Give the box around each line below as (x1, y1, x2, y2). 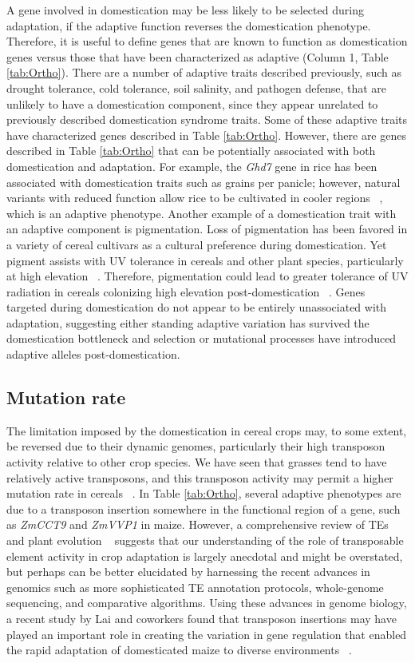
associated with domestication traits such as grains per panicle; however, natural (6, 173, 401, 190)
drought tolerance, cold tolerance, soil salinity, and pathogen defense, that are (6, 79, 387, 96)
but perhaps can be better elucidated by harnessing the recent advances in (6, 563, 370, 580)
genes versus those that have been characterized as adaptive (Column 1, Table (6, 48, 389, 65)
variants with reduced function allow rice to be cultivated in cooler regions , (6, 189, 383, 206)
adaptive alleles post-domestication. (6, 346, 180, 363)
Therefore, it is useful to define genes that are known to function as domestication (6, 33, 408, 50)
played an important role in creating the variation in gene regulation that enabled (6, 625, 407, 642)
